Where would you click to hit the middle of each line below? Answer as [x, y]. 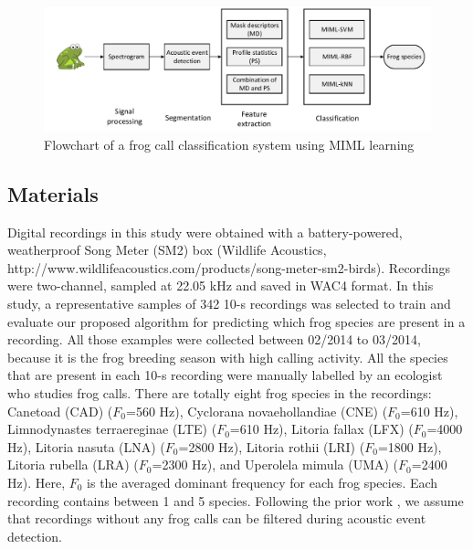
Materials [53, 193]
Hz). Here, [37, 482]
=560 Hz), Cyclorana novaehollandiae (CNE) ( [257, 411]
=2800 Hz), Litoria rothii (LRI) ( [272, 446]
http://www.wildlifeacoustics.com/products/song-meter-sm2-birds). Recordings [229, 267]
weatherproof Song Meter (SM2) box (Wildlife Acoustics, [167, 250]
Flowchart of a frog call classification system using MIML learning [229, 144]
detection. [35, 536]
